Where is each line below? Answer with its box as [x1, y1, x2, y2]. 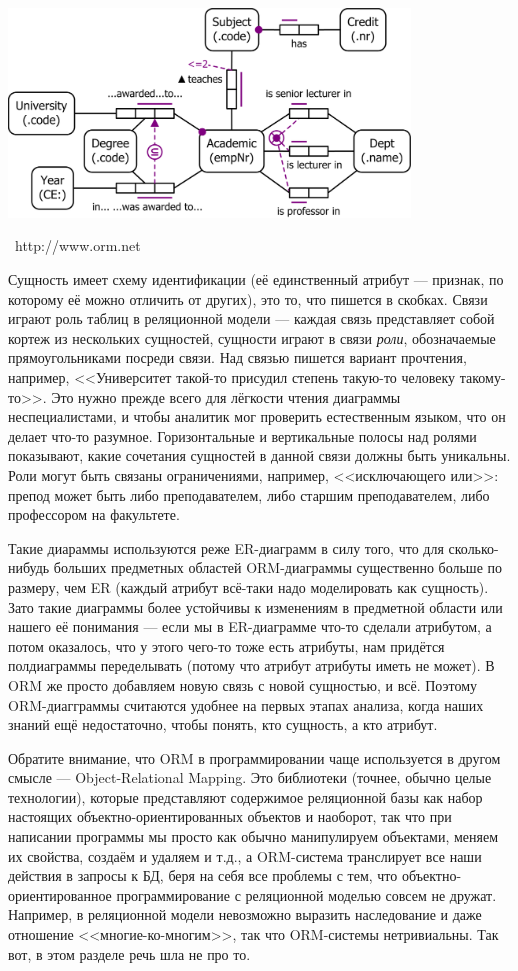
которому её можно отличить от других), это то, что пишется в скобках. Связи [8, 288, 488, 309]
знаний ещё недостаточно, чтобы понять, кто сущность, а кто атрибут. [8, 714, 438, 735]
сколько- [448, 537, 499, 558]
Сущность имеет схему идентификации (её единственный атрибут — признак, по [8, 269, 504, 290]
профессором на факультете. [8, 504, 180, 525]
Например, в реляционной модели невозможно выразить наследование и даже [8, 904, 482, 925]
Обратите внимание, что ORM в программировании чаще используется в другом [8, 747, 501, 768]
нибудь [8, 557, 50, 578]
